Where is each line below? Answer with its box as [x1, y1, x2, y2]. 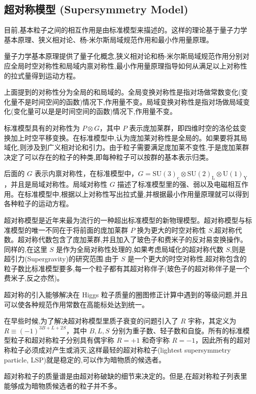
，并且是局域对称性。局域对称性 [4, 179, 107, 189]
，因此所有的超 [195, 335, 244, 345]
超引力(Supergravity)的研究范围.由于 [4, 253, 119, 264]
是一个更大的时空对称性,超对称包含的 [127, 253, 247, 264]
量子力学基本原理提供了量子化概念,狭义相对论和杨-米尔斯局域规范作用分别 [4, 51, 243, 61]
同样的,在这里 [4, 244, 47, 254]
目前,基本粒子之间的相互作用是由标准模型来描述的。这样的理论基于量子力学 [4, 25, 247, 35]
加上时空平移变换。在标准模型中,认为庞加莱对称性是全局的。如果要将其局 [10, 132, 247, 143]
